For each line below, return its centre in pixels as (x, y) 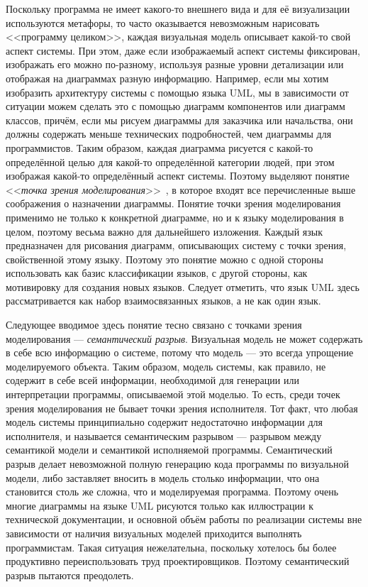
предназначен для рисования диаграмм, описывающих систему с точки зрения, (176, 245)
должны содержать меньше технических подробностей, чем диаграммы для (169, 134)
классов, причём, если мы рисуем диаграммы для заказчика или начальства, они (179, 120)
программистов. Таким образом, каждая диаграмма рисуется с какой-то (160, 147)
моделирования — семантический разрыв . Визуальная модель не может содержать (184, 338)
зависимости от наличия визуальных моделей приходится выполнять (154, 533)
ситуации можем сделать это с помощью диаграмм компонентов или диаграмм (175, 106)
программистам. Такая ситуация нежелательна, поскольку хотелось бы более (171, 547)
